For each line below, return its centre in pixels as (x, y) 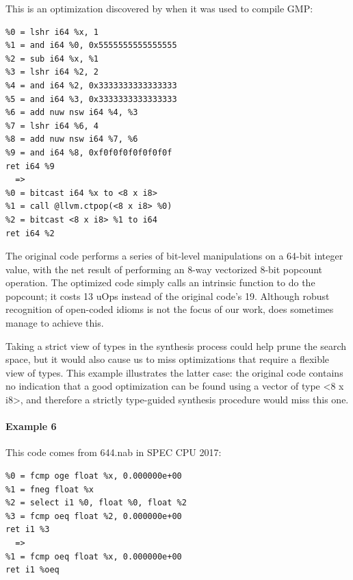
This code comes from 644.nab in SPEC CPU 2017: (114, 452)
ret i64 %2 (30, 233)
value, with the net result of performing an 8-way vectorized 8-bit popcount (164, 269)
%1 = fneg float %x (50, 489)
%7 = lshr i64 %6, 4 (52, 126)
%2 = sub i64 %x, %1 (52, 59)
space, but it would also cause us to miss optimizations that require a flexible (168, 359)
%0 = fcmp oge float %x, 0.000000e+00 (94, 476)
